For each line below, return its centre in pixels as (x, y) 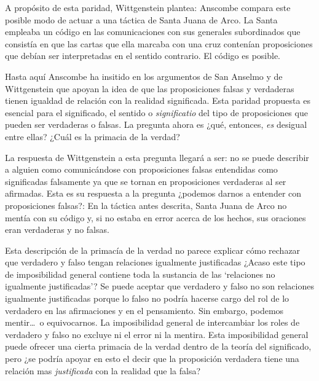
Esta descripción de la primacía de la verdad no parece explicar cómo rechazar (153, 250)
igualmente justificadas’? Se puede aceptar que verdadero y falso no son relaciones (159, 286)
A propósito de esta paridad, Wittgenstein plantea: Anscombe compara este (148, 7)
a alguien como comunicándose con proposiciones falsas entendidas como (141, 169)
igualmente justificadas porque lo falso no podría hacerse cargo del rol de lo (147, 298)
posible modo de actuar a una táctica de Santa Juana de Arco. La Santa (141, 19)
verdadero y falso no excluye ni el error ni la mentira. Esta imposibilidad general (157, 334)
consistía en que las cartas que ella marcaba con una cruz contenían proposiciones (159, 43)
